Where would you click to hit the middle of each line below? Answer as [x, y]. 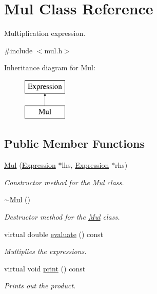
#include [18, 50]
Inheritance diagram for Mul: [50, 67]
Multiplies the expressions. [45, 251]
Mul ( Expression [30, 165]
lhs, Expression [85, 165]
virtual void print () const [45, 268]
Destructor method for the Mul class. [62, 217]
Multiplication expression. [45, 33]
